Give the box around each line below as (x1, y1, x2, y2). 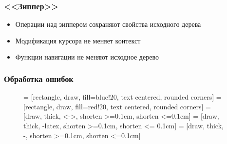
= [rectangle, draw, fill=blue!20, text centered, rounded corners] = (23, 92, 222, 102)
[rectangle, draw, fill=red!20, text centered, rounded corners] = (23, 101, 211, 111)
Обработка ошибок (4, 72, 74, 84)
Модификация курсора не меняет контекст (15, 35, 141, 45)
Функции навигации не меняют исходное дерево (15, 52, 159, 62)
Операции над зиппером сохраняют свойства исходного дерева (15, 19, 201, 29)
